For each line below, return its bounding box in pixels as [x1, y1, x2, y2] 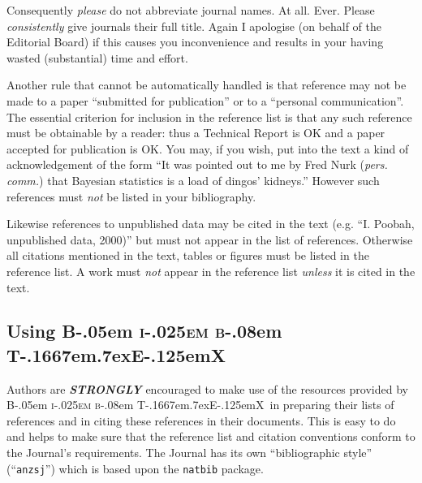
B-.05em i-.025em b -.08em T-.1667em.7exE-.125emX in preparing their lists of [6, 396, 394, 413]
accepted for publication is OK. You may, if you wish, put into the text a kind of [6, 140, 409, 157]
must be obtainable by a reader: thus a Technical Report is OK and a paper [6, 124, 385, 141]
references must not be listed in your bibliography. [6, 188, 256, 205]
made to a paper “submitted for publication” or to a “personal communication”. [6, 92, 404, 109]
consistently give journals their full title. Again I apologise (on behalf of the [6, 17, 381, 34]
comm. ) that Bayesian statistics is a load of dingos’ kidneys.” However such [6, 171, 380, 188]
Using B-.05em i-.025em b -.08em [6, 318, 282, 343]
